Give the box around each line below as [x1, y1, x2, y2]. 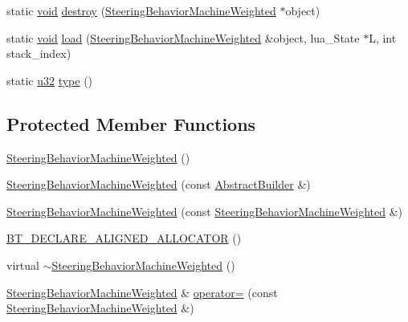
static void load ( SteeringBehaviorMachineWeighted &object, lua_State [6, 29, 360, 46]
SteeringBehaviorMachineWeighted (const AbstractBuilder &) [6, 176, 311, 193]
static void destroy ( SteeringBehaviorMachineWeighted [6, 2, 276, 18]
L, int [369, 29, 397, 46]
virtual [6, 256, 39, 273]
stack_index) [6, 45, 71, 62]
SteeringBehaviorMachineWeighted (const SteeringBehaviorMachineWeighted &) [6, 202, 403, 219]
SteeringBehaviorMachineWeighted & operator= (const [6, 283, 278, 300]
